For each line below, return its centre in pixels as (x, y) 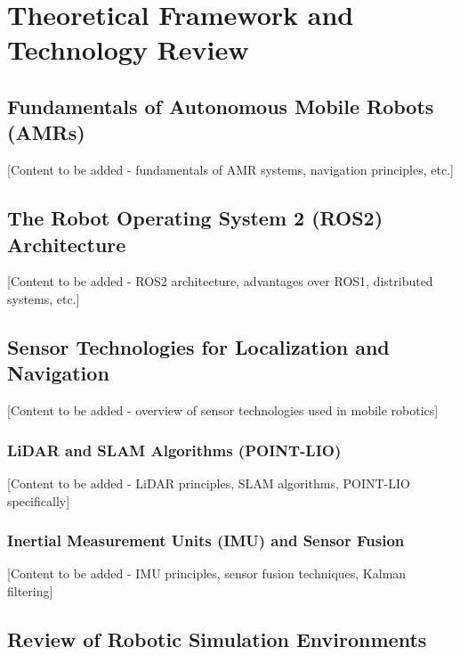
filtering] (30, 590)
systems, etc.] (44, 298)
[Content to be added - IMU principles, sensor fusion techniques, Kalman (207, 573)
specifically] (39, 500)
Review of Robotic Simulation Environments (217, 639)
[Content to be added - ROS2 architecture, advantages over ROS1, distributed (220, 281)
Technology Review (128, 49)
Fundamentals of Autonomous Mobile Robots (221, 106)
